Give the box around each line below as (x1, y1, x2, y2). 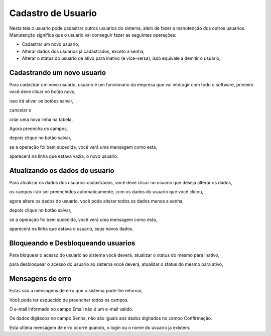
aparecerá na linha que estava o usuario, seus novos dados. (9, 226, 134, 232)
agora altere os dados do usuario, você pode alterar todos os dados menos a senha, (9, 198, 184, 204)
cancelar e (9, 107, 32, 113)
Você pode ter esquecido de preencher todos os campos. (9, 297, 129, 303)
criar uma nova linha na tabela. (9, 116, 73, 123)
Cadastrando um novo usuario (9, 68, 106, 77)
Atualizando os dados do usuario (9, 166, 115, 175)
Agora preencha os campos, (9, 126, 68, 132)
